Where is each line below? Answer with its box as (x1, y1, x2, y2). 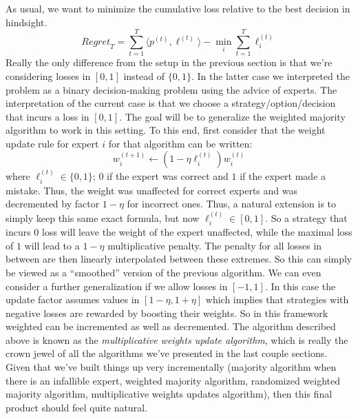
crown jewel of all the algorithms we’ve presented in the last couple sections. (6, 346, 328, 360)
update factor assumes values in (6, 292, 140, 307)
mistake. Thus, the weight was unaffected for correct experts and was (6, 183, 297, 197)
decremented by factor (6, 196, 100, 211)
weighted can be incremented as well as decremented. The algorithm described (6, 319, 336, 334)
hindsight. (6, 14, 48, 29)
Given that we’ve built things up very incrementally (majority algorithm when (6, 360, 337, 374)
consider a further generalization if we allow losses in (6, 278, 228, 293)
